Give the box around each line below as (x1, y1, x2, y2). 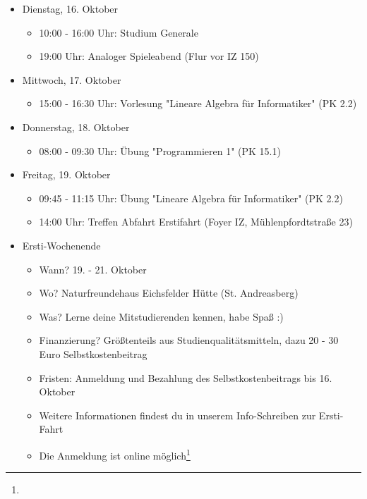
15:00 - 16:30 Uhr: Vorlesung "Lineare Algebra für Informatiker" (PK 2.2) (39, 96, 357, 111)
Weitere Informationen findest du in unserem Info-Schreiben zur (39, 407, 316, 422)
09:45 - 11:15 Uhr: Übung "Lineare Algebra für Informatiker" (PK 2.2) (39, 190, 343, 205)
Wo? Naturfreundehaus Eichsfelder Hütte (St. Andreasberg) (39, 285, 299, 300)
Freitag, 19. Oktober (22, 167, 111, 182)
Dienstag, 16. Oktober (22, 1, 119, 16)
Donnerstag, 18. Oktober (22, 119, 130, 134)
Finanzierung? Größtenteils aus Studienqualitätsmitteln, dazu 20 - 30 (39, 333, 339, 347)
